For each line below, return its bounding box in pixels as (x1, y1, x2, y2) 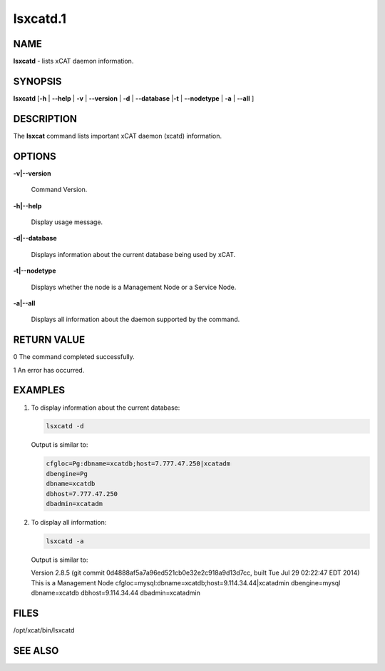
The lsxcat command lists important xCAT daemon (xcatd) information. (13, 131, 222, 140)
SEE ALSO (13, 645, 59, 657)
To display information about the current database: (31, 403, 180, 412)
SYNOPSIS (13, 75, 62, 87)
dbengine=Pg (46, 470, 88, 478)
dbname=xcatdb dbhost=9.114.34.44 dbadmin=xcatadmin (31, 589, 201, 597)
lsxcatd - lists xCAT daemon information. (13, 57, 134, 66)
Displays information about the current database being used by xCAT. (31, 250, 236, 258)
